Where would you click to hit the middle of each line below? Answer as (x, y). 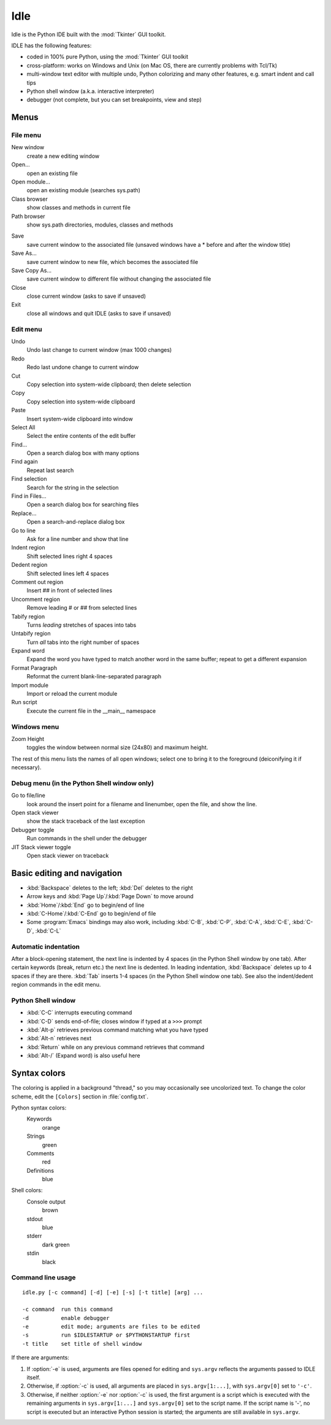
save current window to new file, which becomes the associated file (112, 262)
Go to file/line (28, 796)
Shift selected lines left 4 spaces (68, 573)
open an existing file (52, 173)
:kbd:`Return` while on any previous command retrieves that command (116, 1047)
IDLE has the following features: (51, 45)
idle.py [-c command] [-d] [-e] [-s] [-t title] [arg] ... (113, 1292)
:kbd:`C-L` (48, 931)
